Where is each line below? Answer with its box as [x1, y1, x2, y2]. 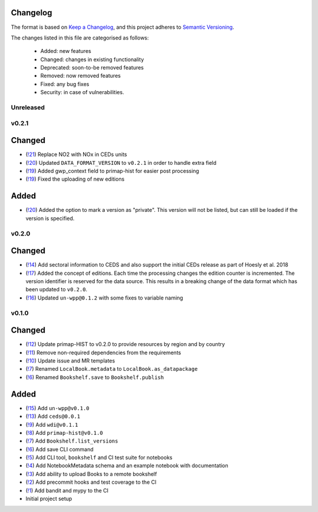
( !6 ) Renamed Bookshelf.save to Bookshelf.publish [25, 374, 164, 381]
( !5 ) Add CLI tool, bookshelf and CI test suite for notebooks [25, 454, 173, 461]
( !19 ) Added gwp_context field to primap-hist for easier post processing [25, 168, 200, 175]
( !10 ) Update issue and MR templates [25, 357, 115, 364]
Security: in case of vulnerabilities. [40, 89, 124, 96]
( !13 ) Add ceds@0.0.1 [25, 413, 81, 420]
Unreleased [11, 104, 45, 112]
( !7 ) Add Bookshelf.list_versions [25, 437, 118, 444]
